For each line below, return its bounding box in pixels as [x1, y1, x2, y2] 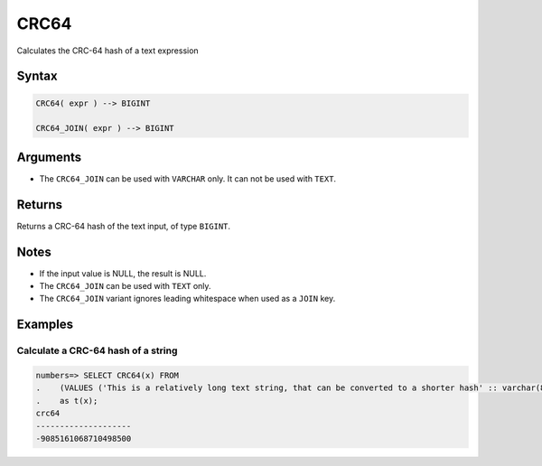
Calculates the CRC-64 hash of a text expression [16, 45, 199, 56]
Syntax [16, 69, 58, 84]
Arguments [16, 149, 82, 164]
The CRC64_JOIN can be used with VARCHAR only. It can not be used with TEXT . [39, 172, 337, 184]
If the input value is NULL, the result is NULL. [39, 267, 207, 279]
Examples [16, 317, 74, 332]
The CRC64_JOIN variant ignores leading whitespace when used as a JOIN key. [39, 294, 336, 304]
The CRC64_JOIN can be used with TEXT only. [39, 281, 211, 292]
